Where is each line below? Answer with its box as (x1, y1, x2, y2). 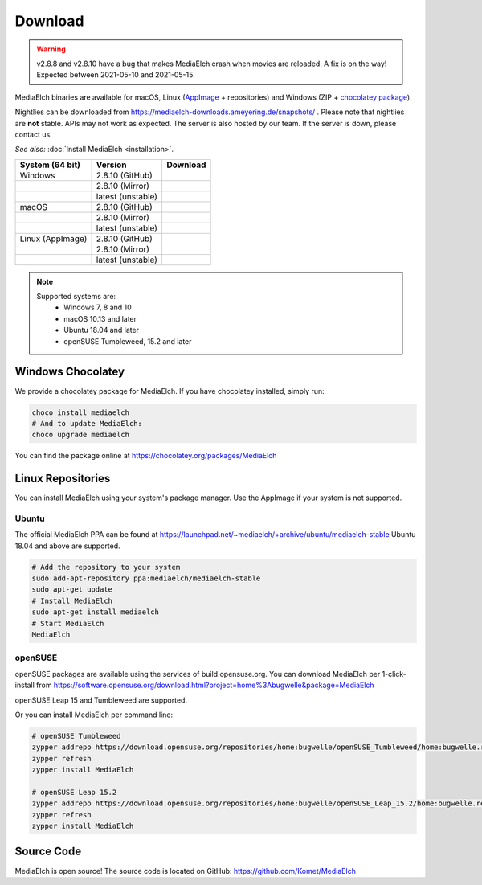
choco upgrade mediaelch (31, 430, 130, 440)
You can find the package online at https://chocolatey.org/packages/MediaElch (14, 451, 277, 461)
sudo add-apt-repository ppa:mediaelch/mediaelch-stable (31, 574, 261, 583)
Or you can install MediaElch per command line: (14, 710, 174, 719)
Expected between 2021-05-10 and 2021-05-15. (36, 70, 196, 80)
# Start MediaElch (31, 619, 104, 628)
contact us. (14, 129, 52, 139)
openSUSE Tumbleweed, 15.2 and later (63, 336, 192, 346)
